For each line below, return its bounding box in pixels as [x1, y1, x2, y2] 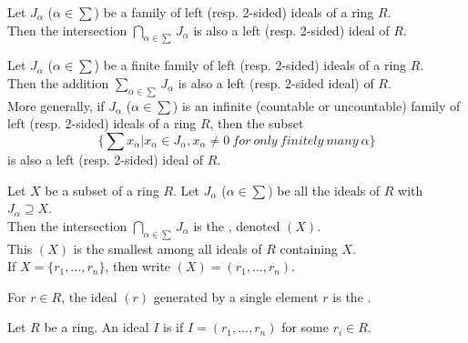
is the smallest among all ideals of [73, 238, 262, 257]
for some [281, 318, 329, 337]
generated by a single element [153, 287, 319, 306]
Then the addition [7, 73, 109, 92]
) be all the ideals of [268, 180, 381, 199]
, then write [105, 257, 171, 276]
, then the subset [209, 114, 304, 133]
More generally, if [7, 96, 105, 115]
